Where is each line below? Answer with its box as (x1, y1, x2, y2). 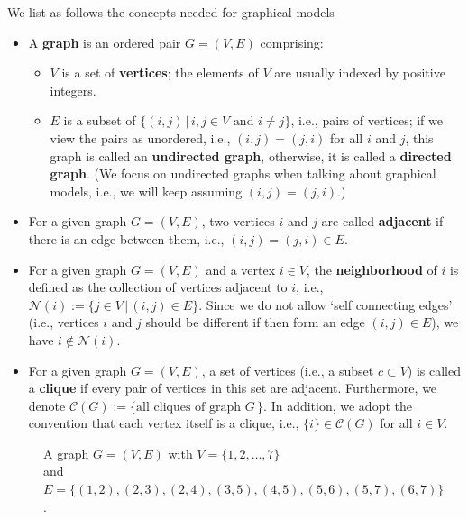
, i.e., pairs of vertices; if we (290, 111, 443, 130)
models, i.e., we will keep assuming (50, 181, 243, 200)
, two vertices (201, 212, 275, 231)
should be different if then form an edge (145, 313, 365, 332)
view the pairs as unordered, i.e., (50, 128, 231, 147)
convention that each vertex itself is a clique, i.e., (28, 414, 299, 432)
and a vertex (206, 259, 276, 278)
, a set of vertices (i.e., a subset (201, 360, 374, 379)
